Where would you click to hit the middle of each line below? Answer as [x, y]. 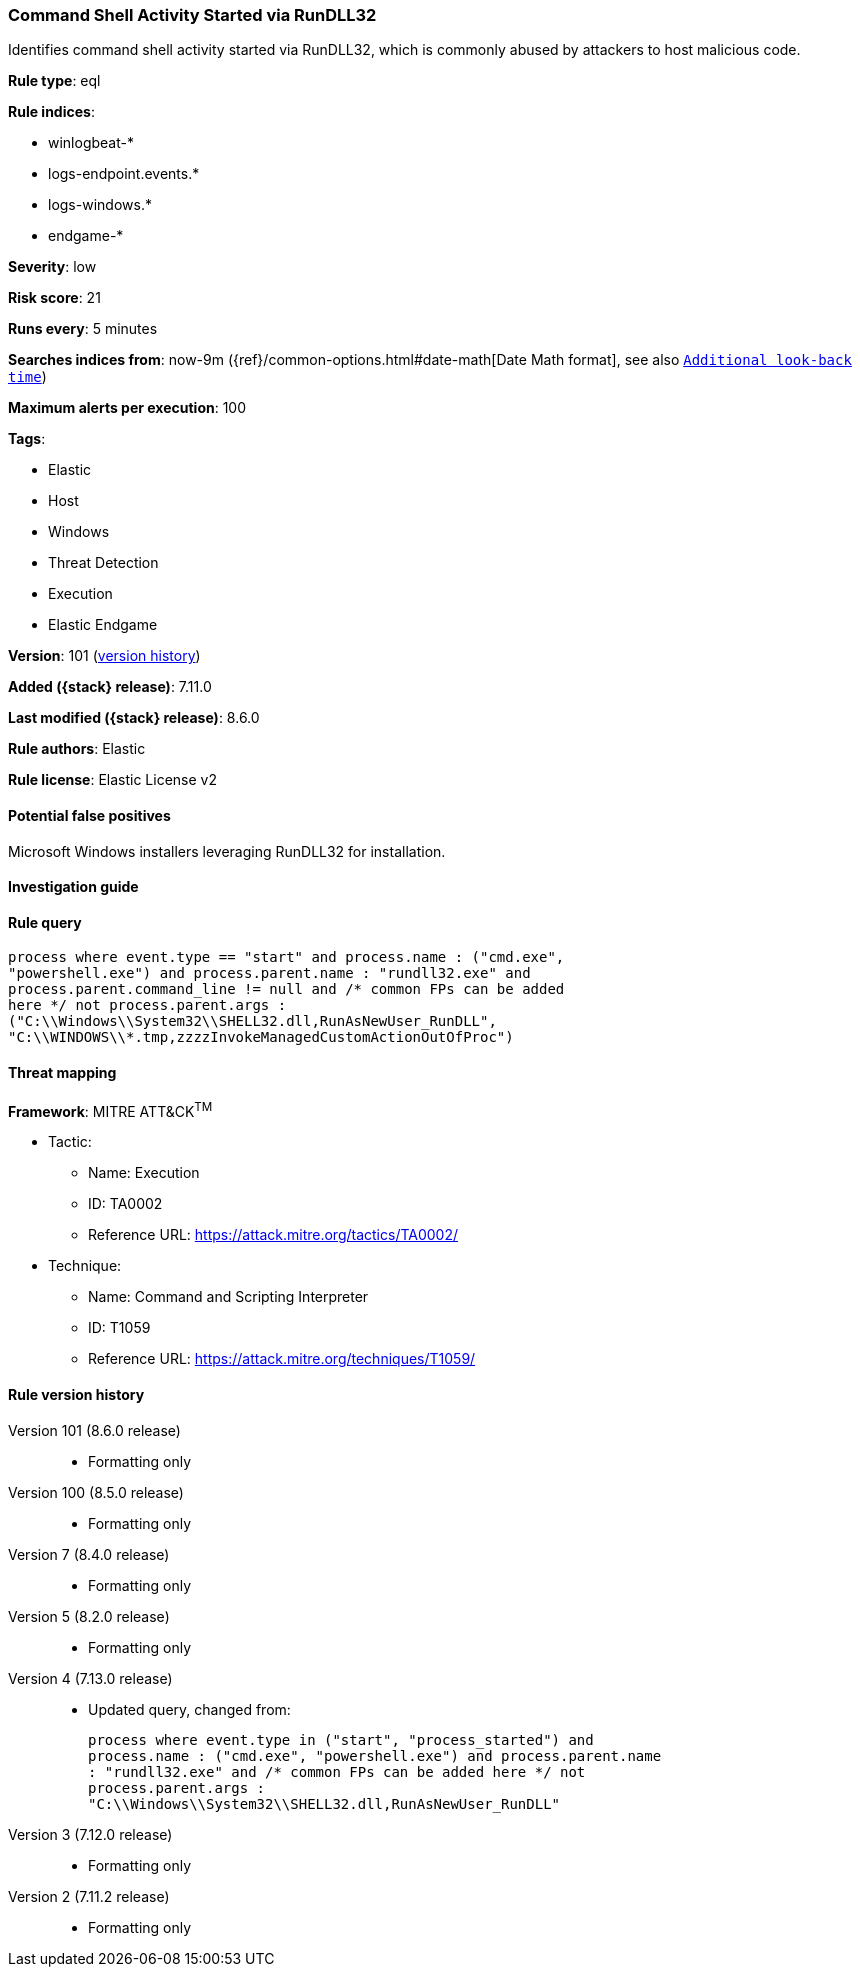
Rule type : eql [54, 81]
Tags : [27, 439]
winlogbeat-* [91, 143]
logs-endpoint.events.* [124, 174]
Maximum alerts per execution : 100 [127, 408]
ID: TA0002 [125, 1204]
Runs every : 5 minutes [83, 329]
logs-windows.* [100, 205]
